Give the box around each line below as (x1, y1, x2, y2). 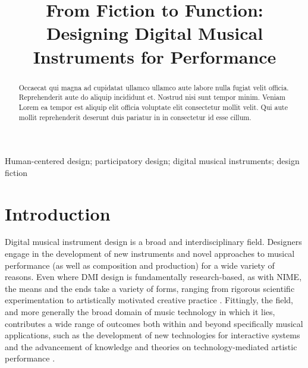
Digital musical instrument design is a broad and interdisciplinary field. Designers (5, 235, 302, 248)
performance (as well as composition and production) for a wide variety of (5, 259, 275, 271)
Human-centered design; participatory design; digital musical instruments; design (5, 155, 300, 167)
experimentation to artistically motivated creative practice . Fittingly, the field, (5, 294, 294, 306)
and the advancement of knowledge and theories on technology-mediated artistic (5, 340, 297, 353)
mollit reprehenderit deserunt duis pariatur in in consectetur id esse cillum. (18, 112, 252, 122)
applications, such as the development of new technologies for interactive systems (5, 329, 300, 341)
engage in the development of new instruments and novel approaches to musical (5, 247, 295, 260)
